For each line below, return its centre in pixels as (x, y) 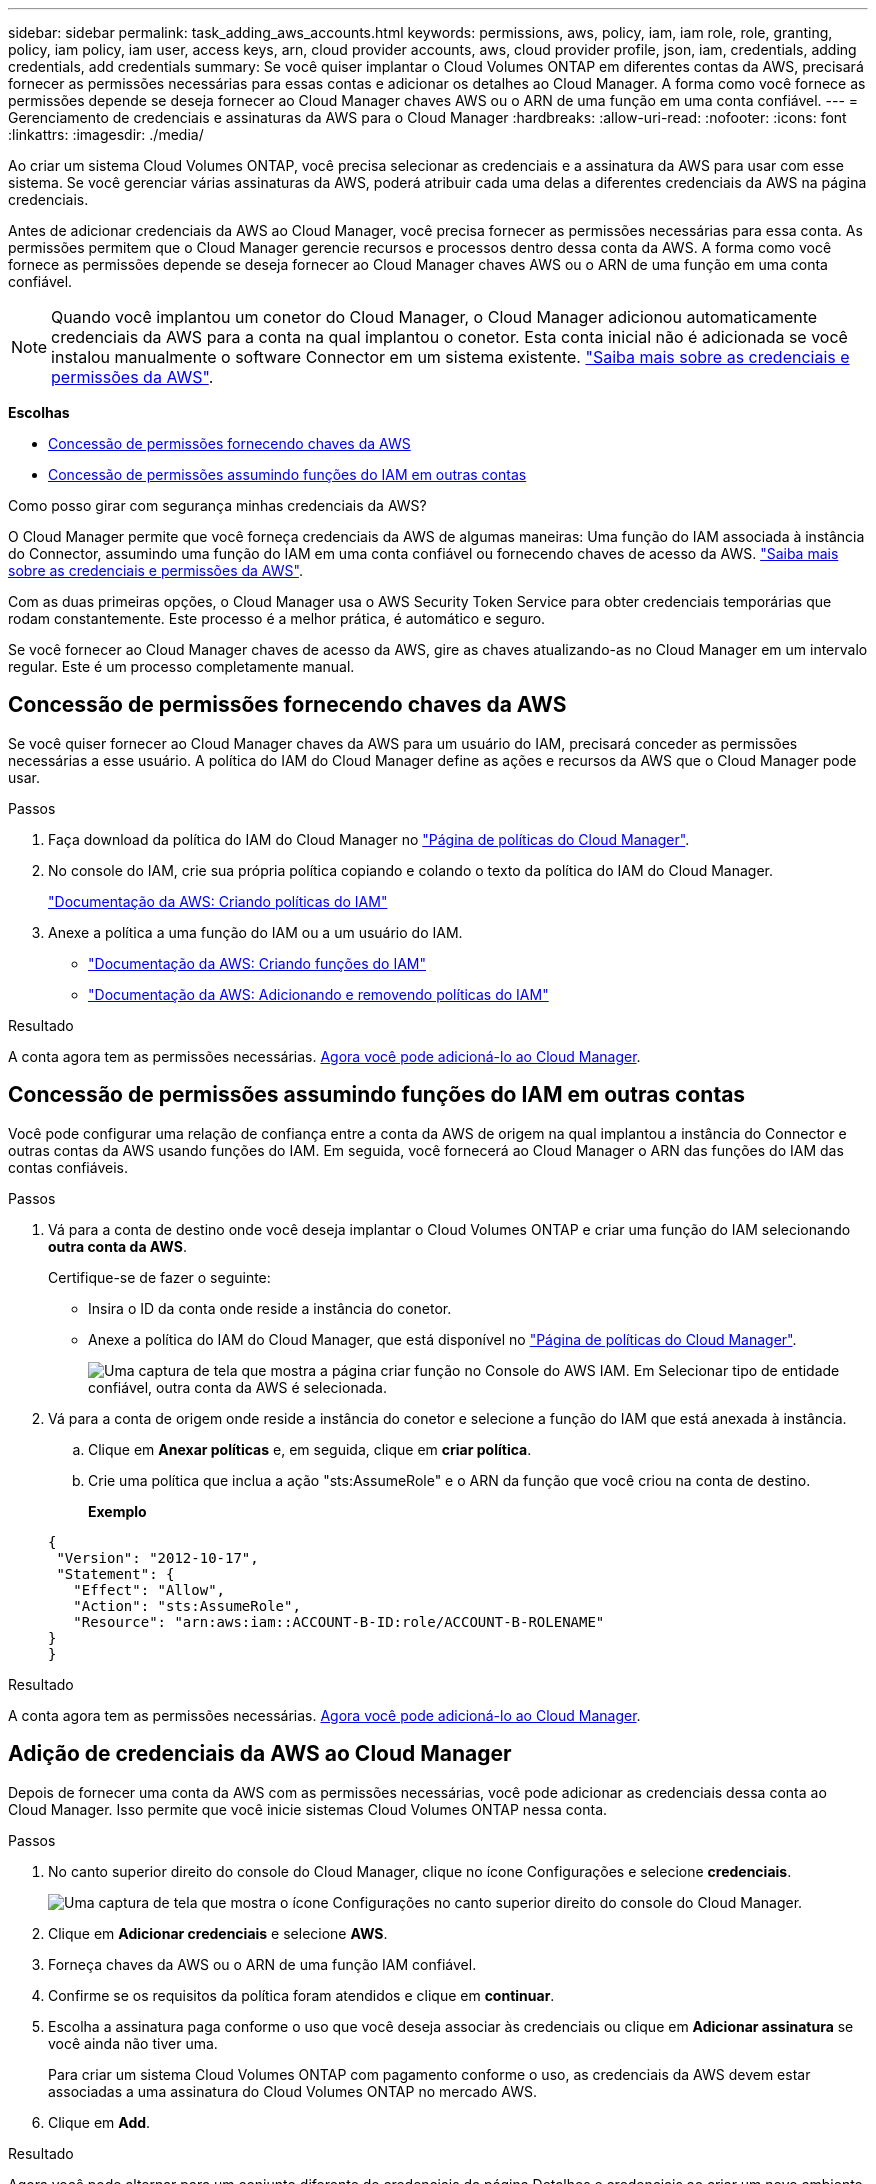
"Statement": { (115, 1573)
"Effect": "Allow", (149, 1589)
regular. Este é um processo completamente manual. (181, 666)
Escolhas (39, 412)
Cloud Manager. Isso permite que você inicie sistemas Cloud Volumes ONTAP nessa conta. (308, 1809)
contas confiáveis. (68, 1167)
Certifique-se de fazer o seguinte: (159, 1277)
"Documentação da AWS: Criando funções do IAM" (257, 963)
